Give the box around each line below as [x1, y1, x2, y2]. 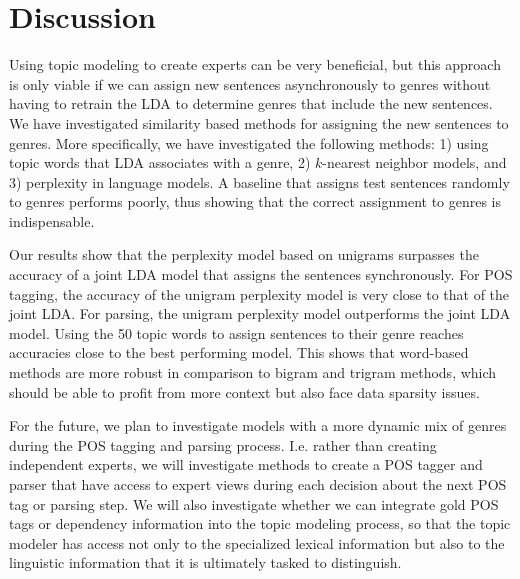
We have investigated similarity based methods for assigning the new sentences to [9, 112, 509, 133]
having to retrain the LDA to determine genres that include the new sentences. [9, 93, 493, 114]
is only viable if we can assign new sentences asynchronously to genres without [9, 73, 491, 94]
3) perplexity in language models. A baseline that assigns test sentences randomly [9, 171, 510, 192]
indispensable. [9, 210, 95, 231]
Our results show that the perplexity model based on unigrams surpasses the [9, 244, 479, 265]
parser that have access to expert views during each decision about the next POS [9, 474, 507, 494]
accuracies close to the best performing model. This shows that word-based [9, 342, 469, 363]
